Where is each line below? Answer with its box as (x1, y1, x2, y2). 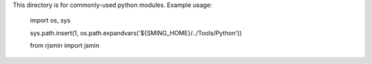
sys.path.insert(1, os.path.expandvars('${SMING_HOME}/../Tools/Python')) (30, 29, 242, 37)
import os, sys (30, 16, 71, 25)
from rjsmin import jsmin (30, 42, 100, 50)
